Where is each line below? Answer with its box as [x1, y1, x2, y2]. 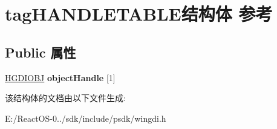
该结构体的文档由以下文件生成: [5, 91, 126, 104]
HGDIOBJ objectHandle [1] [5, 71, 116, 84]
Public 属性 [5, 42, 76, 61]
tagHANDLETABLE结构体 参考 [5, 1, 273, 26]
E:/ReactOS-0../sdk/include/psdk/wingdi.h [5, 111, 166, 124]
